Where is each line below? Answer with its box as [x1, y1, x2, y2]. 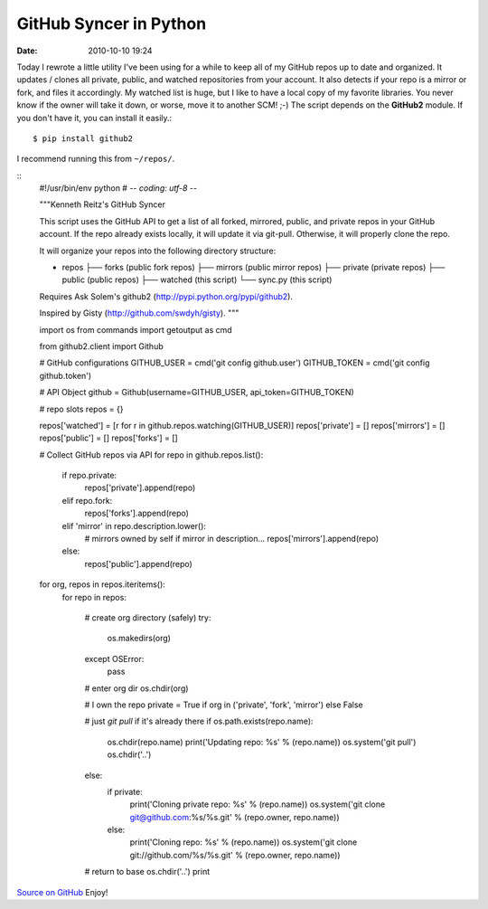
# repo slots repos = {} [39, 403, 124, 414]
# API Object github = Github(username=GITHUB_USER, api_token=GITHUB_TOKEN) [39, 387, 354, 398]
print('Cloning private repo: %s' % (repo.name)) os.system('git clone [129, 799, 386, 810]
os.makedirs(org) [107, 633, 172, 644]
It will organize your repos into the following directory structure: [39, 245, 277, 256]
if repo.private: [61, 470, 117, 481]
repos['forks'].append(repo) [84, 507, 190, 519]
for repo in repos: [61, 592, 127, 602]
